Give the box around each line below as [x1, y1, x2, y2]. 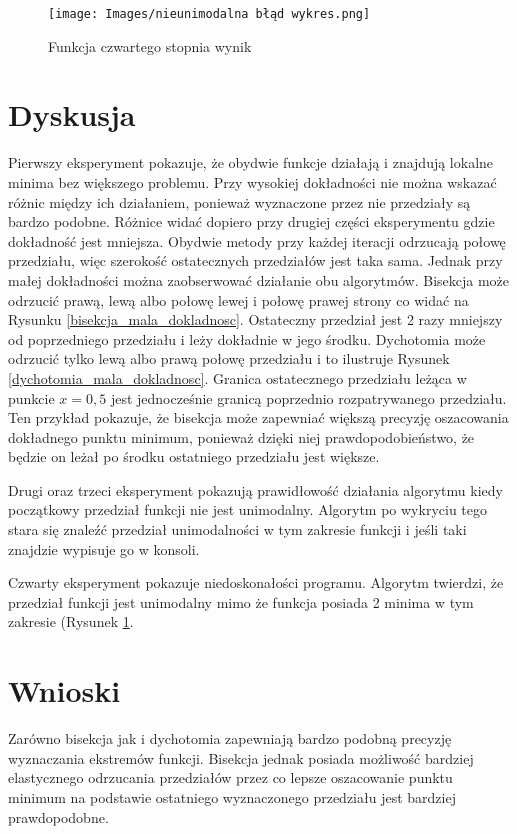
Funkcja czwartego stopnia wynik [48, 35, 252, 56]
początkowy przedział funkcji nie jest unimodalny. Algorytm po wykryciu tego [8, 499, 487, 520]
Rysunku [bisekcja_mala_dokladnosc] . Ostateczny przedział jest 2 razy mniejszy [8, 309, 503, 330]
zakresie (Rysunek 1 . [8, 611, 134, 632]
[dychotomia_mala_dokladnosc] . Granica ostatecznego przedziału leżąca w [8, 367, 467, 388]
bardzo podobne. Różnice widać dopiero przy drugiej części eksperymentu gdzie [8, 211, 495, 232]
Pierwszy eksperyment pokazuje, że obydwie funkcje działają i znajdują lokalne [8, 152, 494, 173]
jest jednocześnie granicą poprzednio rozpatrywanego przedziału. [110, 387, 507, 408]
